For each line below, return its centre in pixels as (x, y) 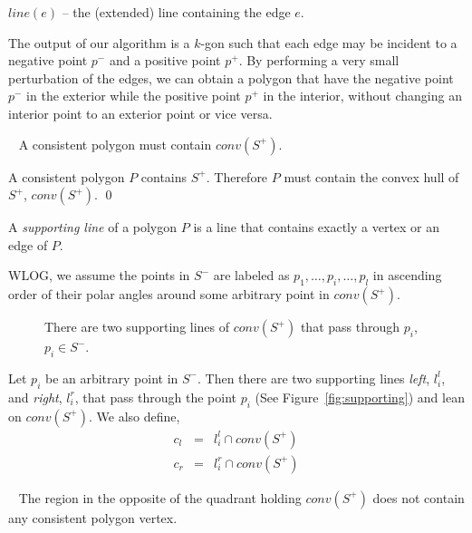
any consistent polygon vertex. (93, 517)
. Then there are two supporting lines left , (314, 378)
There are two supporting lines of (137, 327)
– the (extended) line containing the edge (176, 12)
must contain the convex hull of (371, 176)
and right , (35, 397)
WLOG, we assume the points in (99, 275)
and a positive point (165, 60)
